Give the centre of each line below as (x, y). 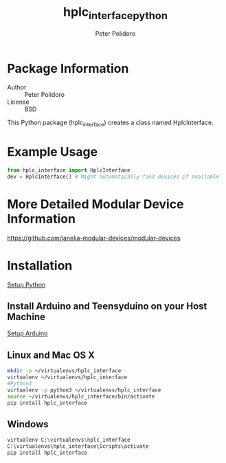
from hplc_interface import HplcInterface (69, 170)
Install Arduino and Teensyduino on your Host (107, 306)
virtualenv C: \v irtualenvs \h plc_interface (69, 440)
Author (17, 87)
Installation (40, 266)
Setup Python (26, 284)
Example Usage (53, 152)
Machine (26, 317)
